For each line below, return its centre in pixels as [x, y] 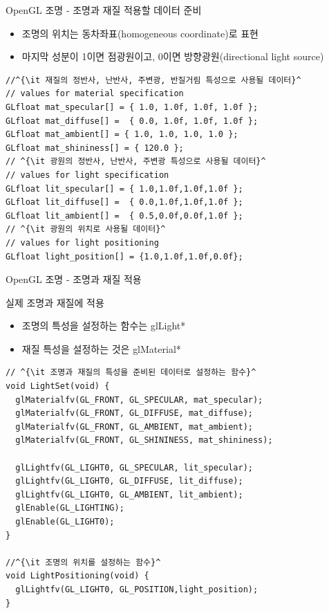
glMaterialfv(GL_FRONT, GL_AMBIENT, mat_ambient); [134, 427]
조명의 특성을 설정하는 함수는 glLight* [104, 326]
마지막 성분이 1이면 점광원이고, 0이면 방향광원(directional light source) [173, 56]
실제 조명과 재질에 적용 [55, 302]
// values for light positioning [82, 243]
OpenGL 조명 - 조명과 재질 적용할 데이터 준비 [104, 10]
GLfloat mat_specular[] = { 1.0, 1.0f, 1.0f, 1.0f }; [132, 107]
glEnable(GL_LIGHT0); [65, 522]
